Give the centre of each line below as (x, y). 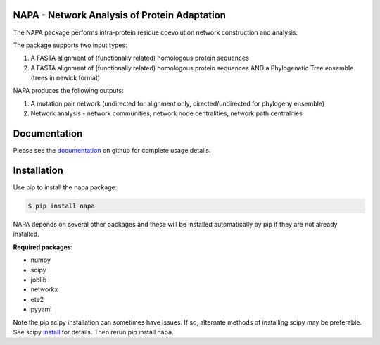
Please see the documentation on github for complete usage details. (112, 151)
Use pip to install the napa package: (65, 187)
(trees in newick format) (65, 78)
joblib (39, 280)
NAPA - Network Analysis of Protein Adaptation (120, 15)
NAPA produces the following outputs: (68, 91)
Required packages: (43, 247)
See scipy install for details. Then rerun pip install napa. (93, 332)
